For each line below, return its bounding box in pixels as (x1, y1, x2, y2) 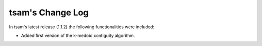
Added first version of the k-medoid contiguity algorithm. (21, 33, 135, 38)
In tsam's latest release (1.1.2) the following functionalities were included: (9, 24, 155, 30)
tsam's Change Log (9, 7, 89, 18)
